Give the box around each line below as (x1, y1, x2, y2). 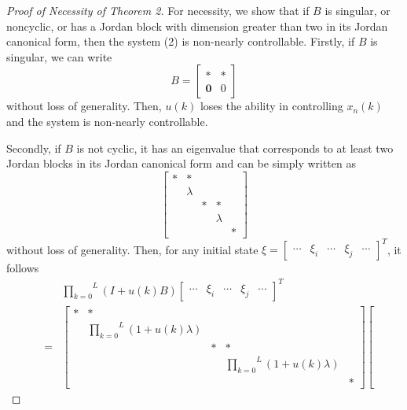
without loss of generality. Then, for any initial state (6, 241, 258, 257)
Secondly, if (6, 139, 61, 156)
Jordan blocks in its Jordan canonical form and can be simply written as (6, 155, 356, 172)
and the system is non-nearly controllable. (6, 113, 208, 129)
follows (6, 260, 39, 276)
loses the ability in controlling (200, 98, 343, 114)
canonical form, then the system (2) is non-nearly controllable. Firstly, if (6, 33, 355, 50)
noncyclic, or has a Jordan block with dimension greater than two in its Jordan (6, 17, 388, 34)
